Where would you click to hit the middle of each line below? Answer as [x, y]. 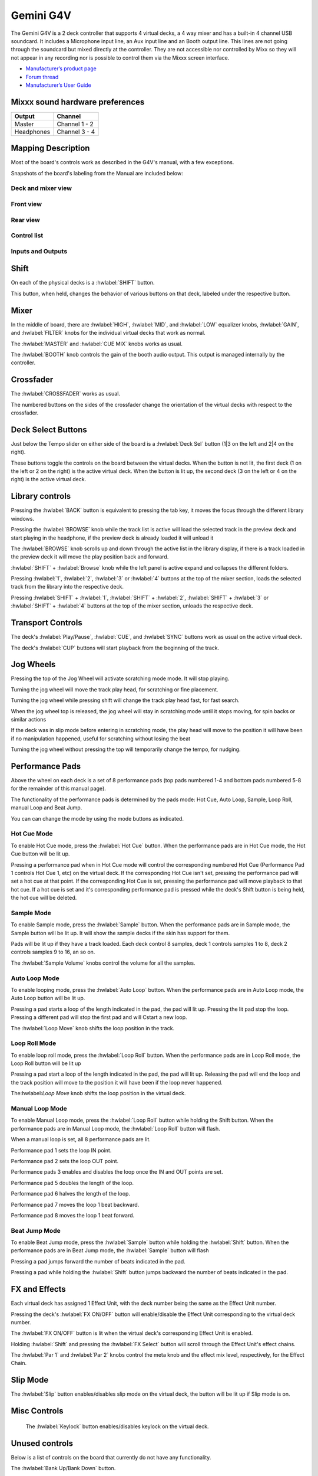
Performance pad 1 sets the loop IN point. [61, 1150]
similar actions [29, 720]
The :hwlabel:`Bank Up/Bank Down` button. [63, 1468]
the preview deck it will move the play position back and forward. [90, 557]
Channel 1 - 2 [75, 124]
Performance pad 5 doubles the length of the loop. [72, 1183]
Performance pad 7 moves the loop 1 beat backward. [75, 1204]
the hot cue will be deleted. [44, 898]
